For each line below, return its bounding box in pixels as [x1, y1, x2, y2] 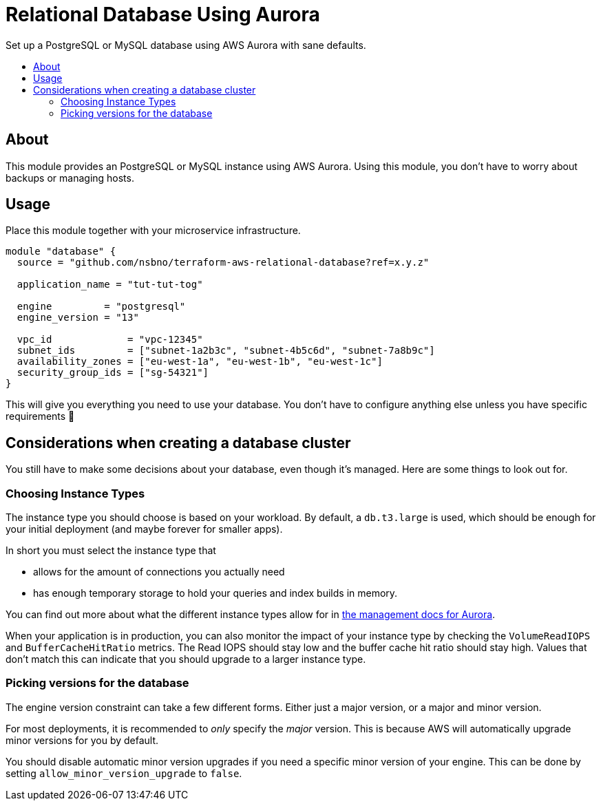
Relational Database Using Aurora [6, 3, 320, 26]
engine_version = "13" [17, 312, 139, 324]
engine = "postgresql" [17, 301, 186, 312]
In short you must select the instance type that [6, 544, 216, 557]
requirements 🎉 [6, 410, 75, 423]
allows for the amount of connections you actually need [33, 566, 285, 578]
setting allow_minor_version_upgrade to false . [6, 767, 242, 779]
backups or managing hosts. [6, 171, 134, 184]
